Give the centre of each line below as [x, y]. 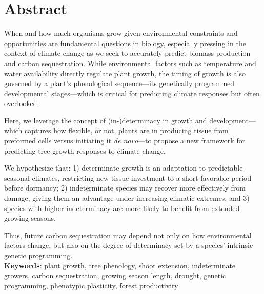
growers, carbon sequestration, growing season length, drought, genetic [115, 275]
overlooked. [22, 103]
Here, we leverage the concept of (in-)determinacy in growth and [106, 120]
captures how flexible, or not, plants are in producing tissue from [127, 130]
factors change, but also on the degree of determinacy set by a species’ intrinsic [129, 245]
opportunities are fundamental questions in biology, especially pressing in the [125, 43]
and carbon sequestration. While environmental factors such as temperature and [130, 63]
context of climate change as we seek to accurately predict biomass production [127, 53]
